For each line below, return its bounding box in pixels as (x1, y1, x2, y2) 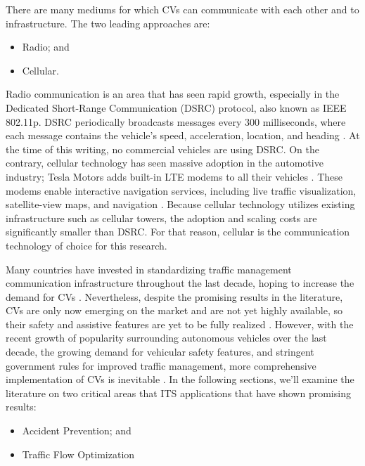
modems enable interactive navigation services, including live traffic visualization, (6, 183, 357, 198)
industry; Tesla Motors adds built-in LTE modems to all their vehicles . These (6, 169, 342, 183)
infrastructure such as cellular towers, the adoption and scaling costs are (6, 210, 317, 225)
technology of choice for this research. (6, 238, 167, 252)
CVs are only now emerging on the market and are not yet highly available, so (6, 303, 343, 318)
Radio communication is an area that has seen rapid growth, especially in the (6, 86, 340, 101)
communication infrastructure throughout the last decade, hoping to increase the (6, 276, 354, 290)
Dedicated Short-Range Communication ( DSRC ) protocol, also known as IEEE (6, 100, 347, 115)
